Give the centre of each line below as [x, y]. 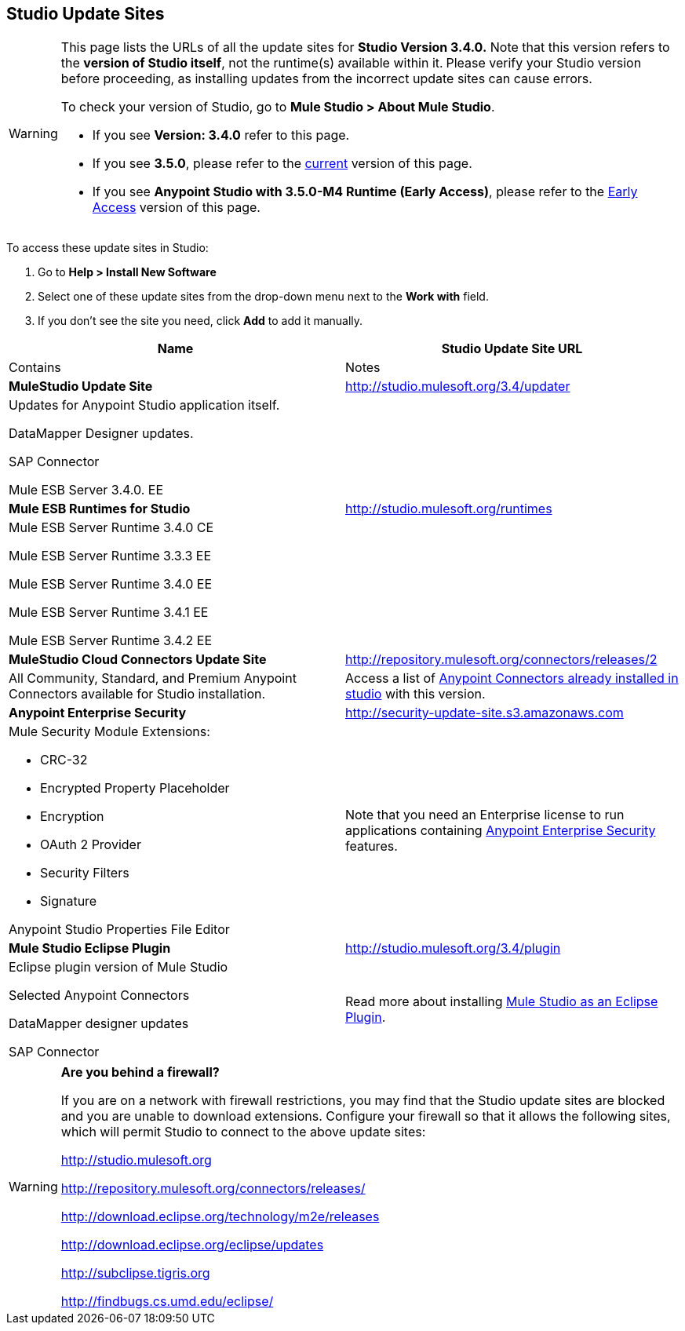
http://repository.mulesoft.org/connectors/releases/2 [501, 660]
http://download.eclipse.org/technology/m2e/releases [220, 1217]
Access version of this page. [176, 208]
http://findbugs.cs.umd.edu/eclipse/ [167, 1302]
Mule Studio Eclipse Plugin [90, 948]
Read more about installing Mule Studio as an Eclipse [502, 1002]
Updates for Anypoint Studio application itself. [144, 405]
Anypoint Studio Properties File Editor [119, 930]
